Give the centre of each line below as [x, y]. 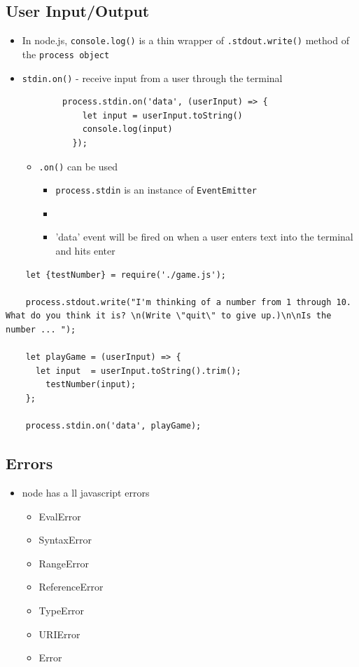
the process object [66, 54]
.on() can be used [78, 166]
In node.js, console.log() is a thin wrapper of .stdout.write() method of [185, 40]
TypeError [62, 610]
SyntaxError [65, 540]
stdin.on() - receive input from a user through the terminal [152, 78]
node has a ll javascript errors [86, 492]
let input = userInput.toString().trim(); [138, 371]
